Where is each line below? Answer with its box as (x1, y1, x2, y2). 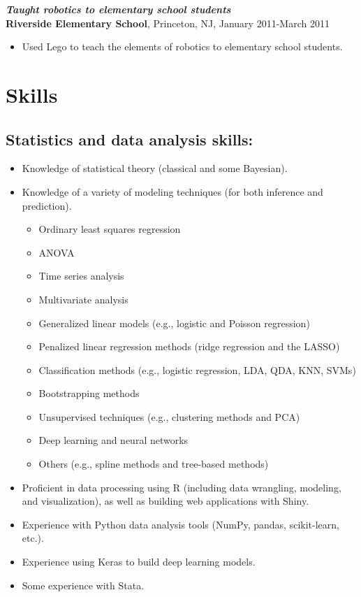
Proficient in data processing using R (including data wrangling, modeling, (22, 480, 341, 494)
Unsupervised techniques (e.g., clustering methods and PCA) (38, 409, 300, 424)
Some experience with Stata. (22, 577, 145, 592)
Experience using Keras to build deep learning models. (22, 554, 256, 569)
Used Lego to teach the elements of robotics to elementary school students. (22, 39, 343, 54)
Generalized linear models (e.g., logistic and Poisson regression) (38, 315, 310, 330)
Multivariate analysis (38, 292, 128, 306)
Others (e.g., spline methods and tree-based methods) (38, 456, 269, 471)
